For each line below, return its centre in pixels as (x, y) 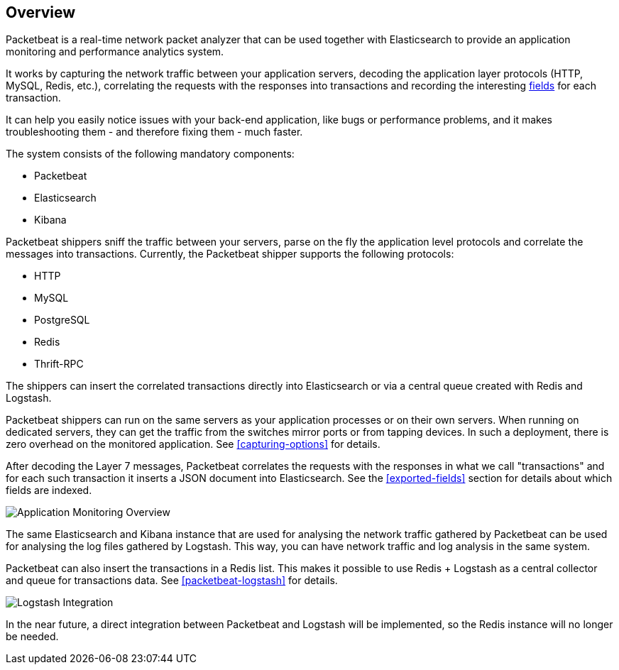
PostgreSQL (62, 320)
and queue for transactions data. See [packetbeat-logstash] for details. (172, 581)
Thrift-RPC (59, 364)
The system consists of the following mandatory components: (150, 154)
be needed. (32, 637)
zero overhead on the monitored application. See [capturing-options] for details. (193, 444)
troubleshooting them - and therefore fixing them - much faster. (154, 132)
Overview (41, 12)
